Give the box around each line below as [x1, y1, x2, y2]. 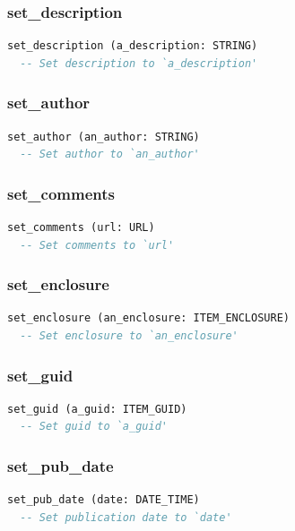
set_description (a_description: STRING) [7, 39, 258, 53]
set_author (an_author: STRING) [7, 130, 200, 143]
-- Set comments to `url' [20, 238, 175, 252]
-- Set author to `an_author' [20, 148, 200, 161]
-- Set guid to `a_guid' [20, 420, 168, 433]
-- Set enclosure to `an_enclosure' [20, 330, 239, 343]
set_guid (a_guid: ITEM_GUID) [7, 402, 187, 415]
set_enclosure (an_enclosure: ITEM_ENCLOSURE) [7, 312, 290, 325]
